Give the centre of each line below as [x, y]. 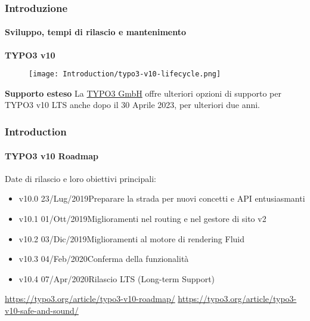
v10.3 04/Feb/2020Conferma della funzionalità [104, 259]
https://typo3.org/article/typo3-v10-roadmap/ [90, 299]
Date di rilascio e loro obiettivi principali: [80, 178]
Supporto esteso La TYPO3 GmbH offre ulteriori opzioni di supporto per [143, 93]
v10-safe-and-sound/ [42, 310]
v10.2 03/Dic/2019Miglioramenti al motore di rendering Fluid [131, 238]
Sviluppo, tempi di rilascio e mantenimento [96, 32]
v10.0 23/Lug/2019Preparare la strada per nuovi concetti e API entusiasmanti [162, 198]
